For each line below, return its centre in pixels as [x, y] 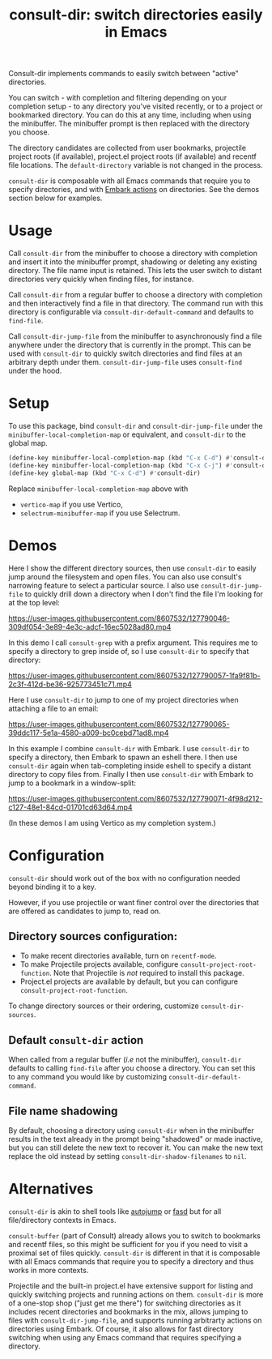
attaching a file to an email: [53, 708]
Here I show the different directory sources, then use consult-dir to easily [132, 568]
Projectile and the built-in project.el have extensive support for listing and [131, 1285]
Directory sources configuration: [93, 936]
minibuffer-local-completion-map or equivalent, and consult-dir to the [127, 434]
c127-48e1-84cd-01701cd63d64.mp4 [70, 807]
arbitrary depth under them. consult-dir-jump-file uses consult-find [125, 362]
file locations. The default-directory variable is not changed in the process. [136, 165]
